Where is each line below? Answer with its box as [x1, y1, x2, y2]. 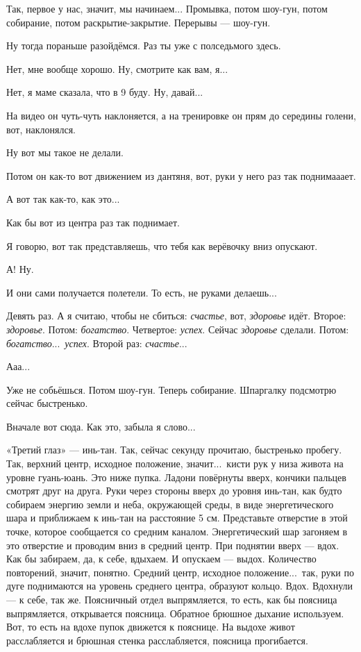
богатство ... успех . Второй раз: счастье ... [6, 335, 187, 350]
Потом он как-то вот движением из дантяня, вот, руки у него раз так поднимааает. [6, 168, 356, 183]
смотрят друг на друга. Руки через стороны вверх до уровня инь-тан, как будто [6, 483, 342, 498]
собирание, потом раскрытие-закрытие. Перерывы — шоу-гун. [6, 15, 271, 29]
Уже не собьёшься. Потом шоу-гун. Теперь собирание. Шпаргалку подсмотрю [6, 382, 337, 396]
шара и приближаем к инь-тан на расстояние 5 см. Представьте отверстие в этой [6, 510, 348, 525]
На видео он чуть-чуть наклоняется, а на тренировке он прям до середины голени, [6, 108, 356, 122]
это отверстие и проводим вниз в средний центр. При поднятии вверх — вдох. [6, 537, 339, 552]
